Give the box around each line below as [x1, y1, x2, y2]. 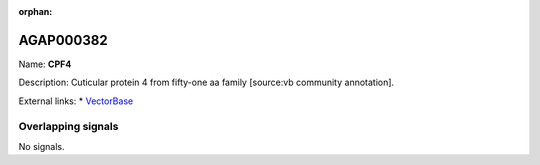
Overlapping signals [18, 120, 119, 134]
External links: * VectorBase [18, 95, 134, 107]
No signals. [18, 140, 65, 152]
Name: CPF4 [18, 58, 72, 70]
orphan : [18, 6, 53, 17]
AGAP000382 [18, 31, 109, 49]
